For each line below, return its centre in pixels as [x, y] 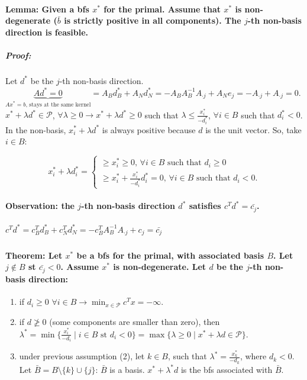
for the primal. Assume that [162, 9]
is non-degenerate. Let [160, 267]
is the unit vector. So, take [253, 129]
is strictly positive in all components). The [153, 20]
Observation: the [40, 206]
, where [253, 356]
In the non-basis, [36, 129]
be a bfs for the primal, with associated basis [170, 255]
